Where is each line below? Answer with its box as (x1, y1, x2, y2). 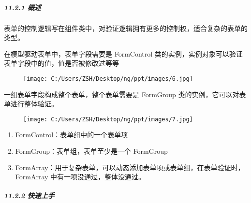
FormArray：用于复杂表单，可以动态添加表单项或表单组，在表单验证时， (15, 162, 245, 172)
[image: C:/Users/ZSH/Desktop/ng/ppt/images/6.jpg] (23, 75, 193, 82)
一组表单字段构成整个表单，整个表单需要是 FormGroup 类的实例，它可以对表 (4, 89, 246, 99)
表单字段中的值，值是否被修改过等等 (4, 58, 119, 68)
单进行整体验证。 (4, 99, 58, 109)
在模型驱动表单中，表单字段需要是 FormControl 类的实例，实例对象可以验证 (4, 48, 243, 58)
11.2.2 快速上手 (4, 190, 55, 201)
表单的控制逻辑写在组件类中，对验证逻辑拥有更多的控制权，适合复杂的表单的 (4, 23, 248, 33)
